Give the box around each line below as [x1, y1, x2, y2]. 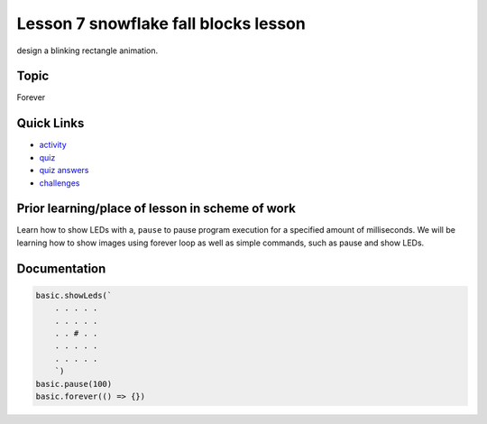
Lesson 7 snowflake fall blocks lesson [16, 14, 306, 33]
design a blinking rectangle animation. [16, 45, 158, 56]
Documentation [16, 261, 106, 276]
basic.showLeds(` [35, 290, 113, 300]
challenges [39, 177, 80, 189]
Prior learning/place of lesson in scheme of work [16, 201, 297, 217]
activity [39, 140, 67, 151]
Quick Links [16, 115, 85, 131]
